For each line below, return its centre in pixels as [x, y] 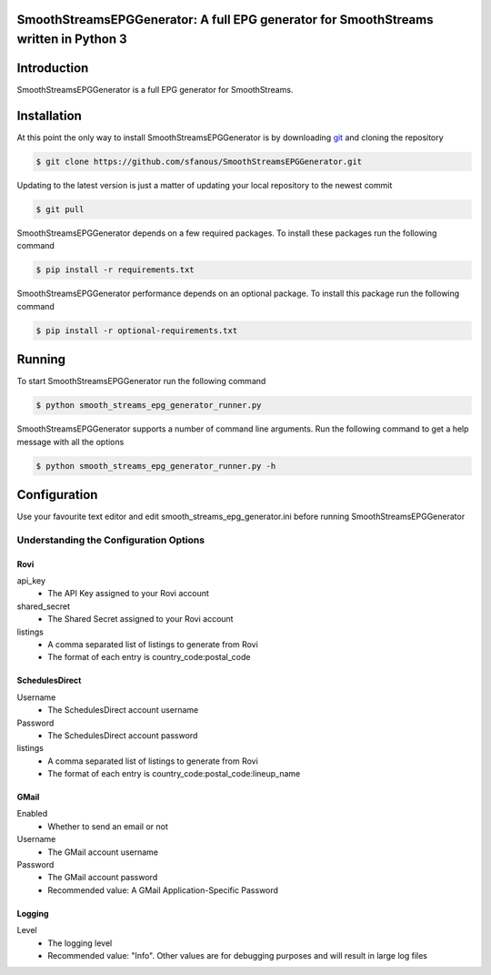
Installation [49, 115]
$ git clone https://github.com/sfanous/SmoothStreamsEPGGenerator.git [199, 162]
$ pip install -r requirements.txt [115, 270]
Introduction [53, 68]
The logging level [80, 943]
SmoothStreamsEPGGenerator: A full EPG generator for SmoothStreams [225, 20]
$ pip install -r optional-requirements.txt [137, 330]
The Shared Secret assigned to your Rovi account [140, 619]
